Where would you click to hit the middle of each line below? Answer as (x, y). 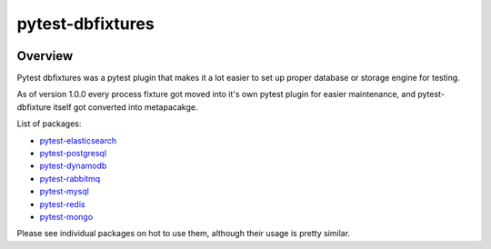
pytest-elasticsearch (78, 140)
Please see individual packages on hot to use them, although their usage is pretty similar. (183, 234)
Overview (45, 56)
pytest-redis (62, 204)
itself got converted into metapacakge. (125, 107)
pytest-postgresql (73, 154)
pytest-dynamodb (73, 166)
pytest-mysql (65, 192)
